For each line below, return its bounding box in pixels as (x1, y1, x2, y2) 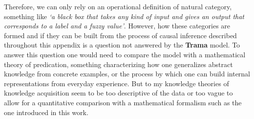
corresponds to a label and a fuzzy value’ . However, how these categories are (4, 21, 231, 31)
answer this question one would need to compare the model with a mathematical (4, 49, 246, 59)
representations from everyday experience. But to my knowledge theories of (4, 78, 229, 88)
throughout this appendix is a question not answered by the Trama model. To (4, 40, 240, 50)
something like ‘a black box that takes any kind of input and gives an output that (4, 11, 244, 21)
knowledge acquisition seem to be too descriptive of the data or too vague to (4, 88, 233, 98)
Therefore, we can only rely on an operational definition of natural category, (4, 1, 232, 11)
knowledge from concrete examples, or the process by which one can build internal (4, 69, 251, 79)
